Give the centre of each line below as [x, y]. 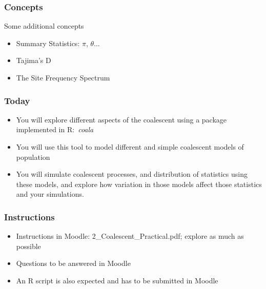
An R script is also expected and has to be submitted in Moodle [117, 280]
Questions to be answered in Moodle [73, 263]
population [33, 157]
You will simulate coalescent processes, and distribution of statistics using [132, 174]
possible [28, 246]
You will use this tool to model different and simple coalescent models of [130, 147]
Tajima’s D [34, 60]
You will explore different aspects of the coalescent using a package [121, 119]
